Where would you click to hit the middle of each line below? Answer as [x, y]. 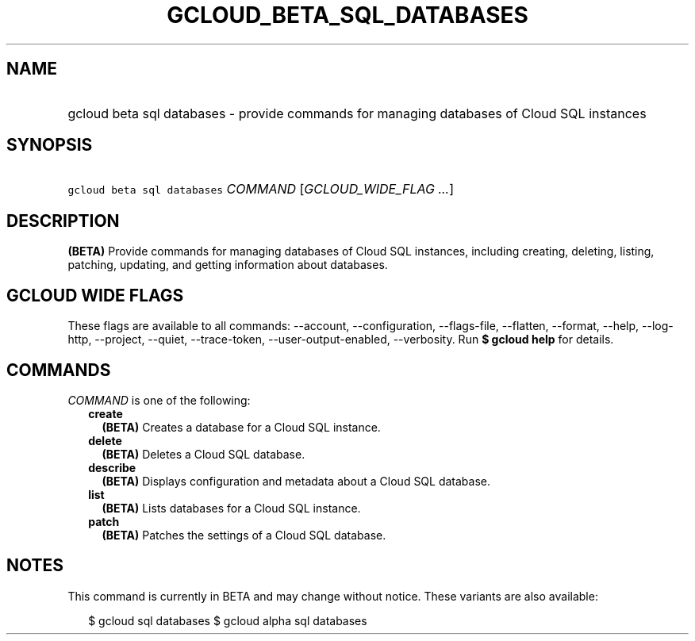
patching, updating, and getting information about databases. [228, 265]
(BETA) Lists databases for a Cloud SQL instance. [231, 508]
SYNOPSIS [50, 145]
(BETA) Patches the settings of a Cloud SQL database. [244, 535]
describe [112, 467]
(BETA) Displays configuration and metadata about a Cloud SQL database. [296, 481]
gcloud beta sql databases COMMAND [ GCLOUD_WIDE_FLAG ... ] [261, 189]
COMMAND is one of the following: [159, 400]
